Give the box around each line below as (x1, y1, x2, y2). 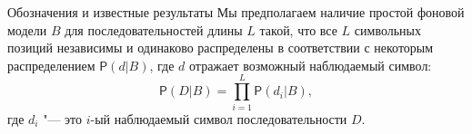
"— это (43, 109, 83, 128)
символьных (354, 20, 421, 39)
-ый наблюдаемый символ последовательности (90, 109, 347, 128)
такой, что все (259, 20, 337, 39)
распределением (7, 55, 95, 74)
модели (7, 20, 47, 39)
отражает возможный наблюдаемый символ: (189, 55, 432, 74)
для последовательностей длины (65, 20, 243, 39)
